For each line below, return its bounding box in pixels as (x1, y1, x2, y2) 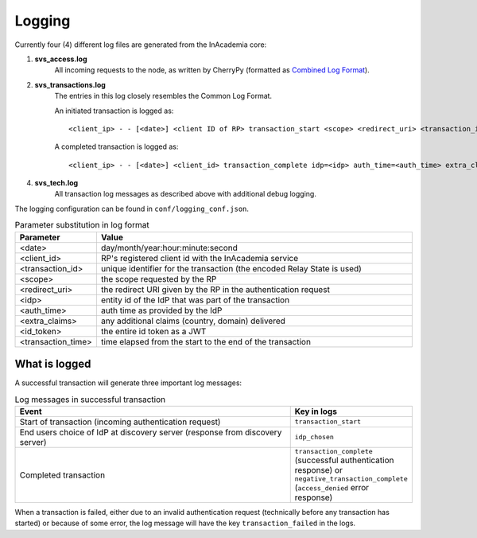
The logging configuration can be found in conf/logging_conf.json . (14, 204, 250, 213)
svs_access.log (34, 54, 87, 64)
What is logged (14, 357, 91, 371)
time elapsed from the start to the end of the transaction (100, 336, 312, 347)
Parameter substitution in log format (14, 220, 150, 231)
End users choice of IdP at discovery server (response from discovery (19, 427, 282, 438)
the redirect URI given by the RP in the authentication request (100, 283, 330, 294)
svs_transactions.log (34, 80, 107, 89)
